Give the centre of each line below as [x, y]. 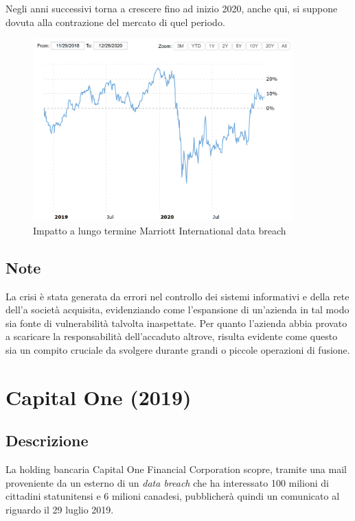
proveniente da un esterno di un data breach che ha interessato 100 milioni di [167, 482]
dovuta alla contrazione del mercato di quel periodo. [115, 22]
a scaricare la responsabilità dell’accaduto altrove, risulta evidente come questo [172, 336]
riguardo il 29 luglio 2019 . [60, 509]
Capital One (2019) [99, 397]
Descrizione [47, 440]
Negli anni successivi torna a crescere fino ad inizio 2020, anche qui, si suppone [172, 8]
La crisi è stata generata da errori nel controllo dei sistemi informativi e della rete [177, 296]
